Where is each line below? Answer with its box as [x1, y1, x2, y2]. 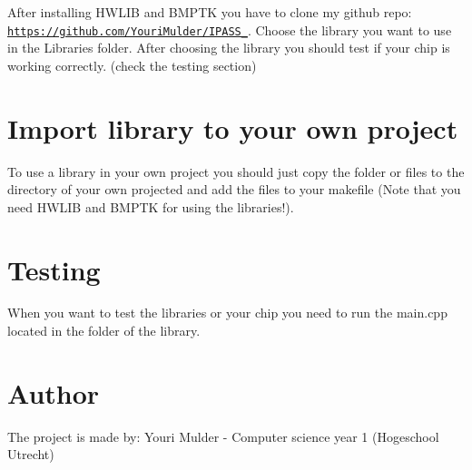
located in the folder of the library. [7, 321, 201, 340]
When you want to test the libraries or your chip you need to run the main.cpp [7, 303, 447, 322]
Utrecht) [7, 445, 54, 464]
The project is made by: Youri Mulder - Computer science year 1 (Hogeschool [7, 426, 439, 446]
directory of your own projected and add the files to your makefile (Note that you [7, 180, 461, 199]
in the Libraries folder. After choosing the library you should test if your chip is [7, 38, 450, 57]
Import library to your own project [7, 109, 458, 146]
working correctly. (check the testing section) [7, 55, 257, 74]
